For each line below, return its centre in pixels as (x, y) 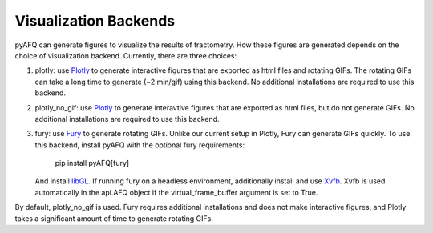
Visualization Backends (95, 21)
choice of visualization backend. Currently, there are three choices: (126, 55)
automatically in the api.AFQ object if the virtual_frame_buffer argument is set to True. (176, 192)
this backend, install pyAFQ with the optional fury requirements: (140, 145)
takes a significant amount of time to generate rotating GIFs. (114, 218)
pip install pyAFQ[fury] (92, 163)
